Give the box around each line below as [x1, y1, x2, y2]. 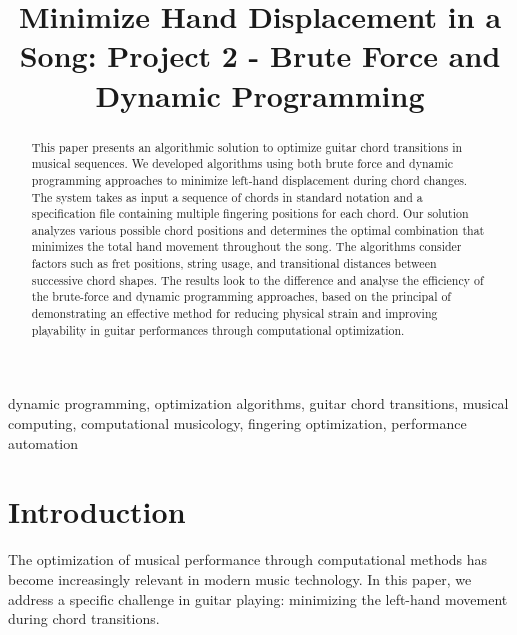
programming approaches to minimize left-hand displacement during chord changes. [31, 171, 468, 188]
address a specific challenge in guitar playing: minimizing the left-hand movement [8, 588, 508, 609]
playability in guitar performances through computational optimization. [31, 321, 405, 338]
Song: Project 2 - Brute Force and [19, 35, 501, 76]
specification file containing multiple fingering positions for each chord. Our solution [31, 205, 469, 222]
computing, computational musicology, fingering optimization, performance [8, 413, 467, 434]
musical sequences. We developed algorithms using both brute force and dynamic [31, 155, 454, 172]
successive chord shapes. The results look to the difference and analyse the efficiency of [31, 271, 484, 288]
